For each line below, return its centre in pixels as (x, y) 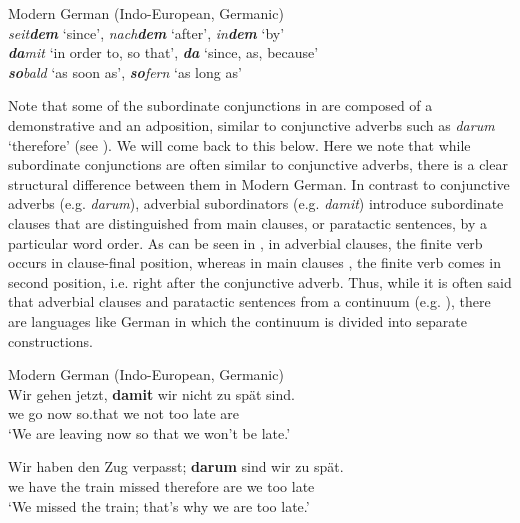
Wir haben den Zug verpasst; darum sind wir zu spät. (176, 466)
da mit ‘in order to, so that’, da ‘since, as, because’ (163, 52)
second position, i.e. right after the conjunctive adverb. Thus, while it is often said (260, 281)
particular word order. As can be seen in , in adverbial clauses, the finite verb (245, 242)
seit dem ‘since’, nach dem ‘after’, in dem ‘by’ (146, 32)
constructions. (50, 340)
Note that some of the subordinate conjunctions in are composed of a (220, 105)
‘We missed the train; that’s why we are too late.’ (159, 505)
